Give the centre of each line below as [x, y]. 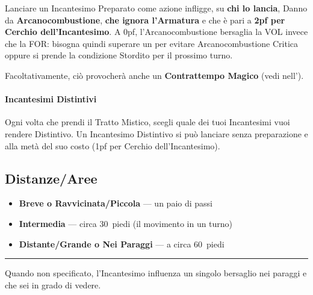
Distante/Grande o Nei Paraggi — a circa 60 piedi [122, 244]
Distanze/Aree [51, 178]
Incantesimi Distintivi [51, 99]
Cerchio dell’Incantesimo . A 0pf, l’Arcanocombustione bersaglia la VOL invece [156, 32]
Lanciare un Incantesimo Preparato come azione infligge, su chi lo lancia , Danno [156, 8]
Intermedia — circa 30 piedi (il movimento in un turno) [126, 223]
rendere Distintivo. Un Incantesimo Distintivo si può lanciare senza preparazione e [156, 133]
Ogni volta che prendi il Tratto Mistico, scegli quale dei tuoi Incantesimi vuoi [147, 122]
